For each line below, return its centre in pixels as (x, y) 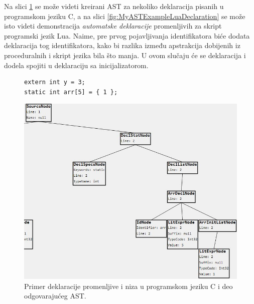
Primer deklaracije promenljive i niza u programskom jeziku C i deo (129, 286)
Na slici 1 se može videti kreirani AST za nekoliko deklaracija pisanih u (114, 6)
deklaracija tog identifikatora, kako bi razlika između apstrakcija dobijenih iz (122, 45)
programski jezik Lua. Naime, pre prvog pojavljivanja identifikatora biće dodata (127, 35)
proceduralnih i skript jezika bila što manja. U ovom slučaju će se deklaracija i (125, 55)
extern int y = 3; (55, 82)
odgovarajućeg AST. (55, 296)
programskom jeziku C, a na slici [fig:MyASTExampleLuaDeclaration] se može (125, 16)
